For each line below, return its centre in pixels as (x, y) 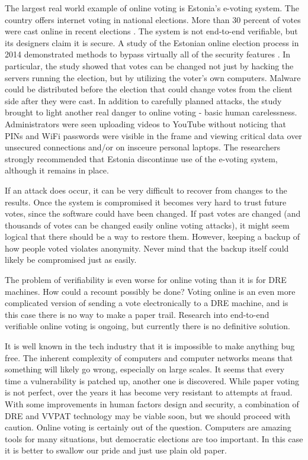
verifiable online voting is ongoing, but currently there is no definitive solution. (147, 326)
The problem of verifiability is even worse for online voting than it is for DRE (146, 280)
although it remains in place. (57, 170)
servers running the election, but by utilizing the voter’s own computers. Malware (153, 77)
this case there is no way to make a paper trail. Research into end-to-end (137, 314)
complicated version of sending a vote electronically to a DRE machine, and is (147, 303)
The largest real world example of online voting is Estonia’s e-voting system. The (152, 8)
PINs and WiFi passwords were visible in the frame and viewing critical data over (153, 135)
